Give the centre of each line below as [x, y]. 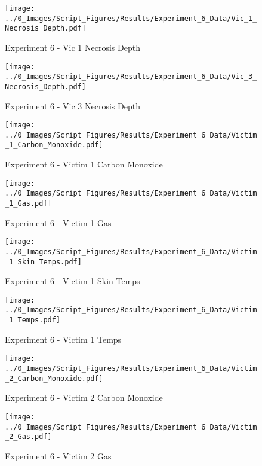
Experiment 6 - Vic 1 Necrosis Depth [73, 47]
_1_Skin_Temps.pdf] [43, 262]
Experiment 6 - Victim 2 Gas [58, 456]
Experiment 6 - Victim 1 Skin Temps [73, 281]
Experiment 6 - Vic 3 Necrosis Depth [73, 106]
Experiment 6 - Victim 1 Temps [63, 339]
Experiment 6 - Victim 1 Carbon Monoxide [84, 164]
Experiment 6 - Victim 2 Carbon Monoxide [84, 398]
